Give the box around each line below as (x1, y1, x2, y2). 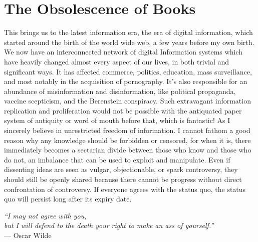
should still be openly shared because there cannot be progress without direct (4, 174, 242, 184)
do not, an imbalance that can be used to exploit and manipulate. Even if (4, 154, 230, 164)
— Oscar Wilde (4, 230, 52, 240)
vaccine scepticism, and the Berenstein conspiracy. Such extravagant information (4, 95, 251, 106)
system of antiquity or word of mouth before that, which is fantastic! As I (4, 115, 230, 125)
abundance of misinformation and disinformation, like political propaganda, (4, 85, 236, 96)
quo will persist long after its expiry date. (4, 193, 132, 204)
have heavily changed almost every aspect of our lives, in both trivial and (4, 56, 229, 66)
